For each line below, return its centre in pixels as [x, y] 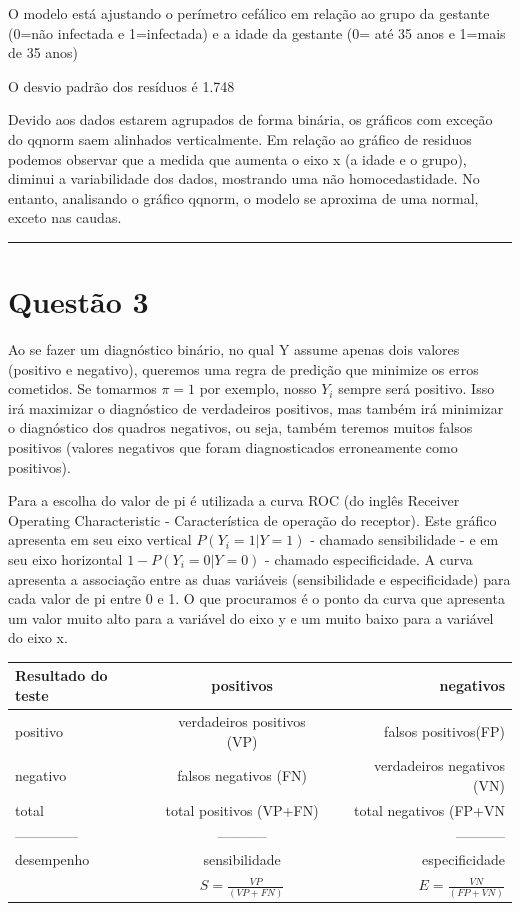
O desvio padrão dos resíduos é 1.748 [121, 85]
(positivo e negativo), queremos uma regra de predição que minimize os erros [243, 368]
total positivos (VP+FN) [242, 809]
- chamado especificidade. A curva [369, 559]
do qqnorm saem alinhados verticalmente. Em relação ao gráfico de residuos [240, 138]
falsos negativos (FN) [242, 775]
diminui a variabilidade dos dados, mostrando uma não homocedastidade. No [244, 178]
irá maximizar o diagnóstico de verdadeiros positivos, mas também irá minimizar [256, 407]
